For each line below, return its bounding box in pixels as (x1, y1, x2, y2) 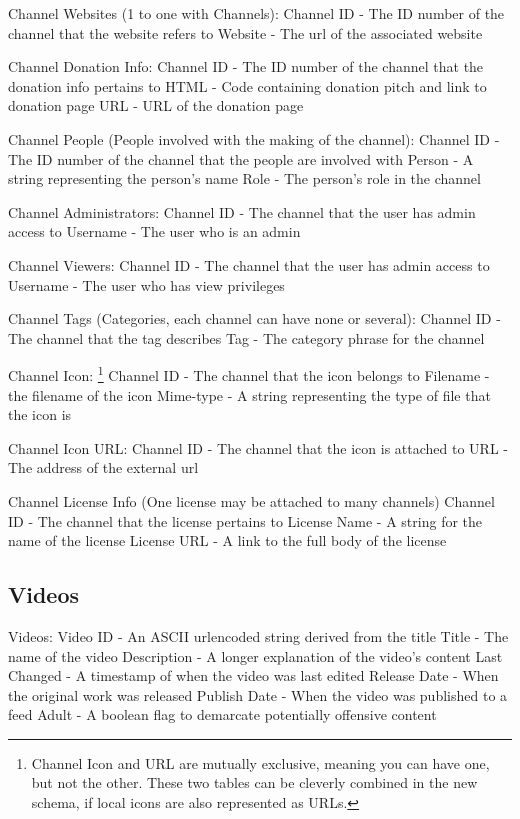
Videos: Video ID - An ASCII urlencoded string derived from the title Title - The (8, 625, 509, 646)
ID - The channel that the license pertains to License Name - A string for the (8, 510, 483, 531)
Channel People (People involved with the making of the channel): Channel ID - (8, 128, 500, 149)
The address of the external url (8, 457, 199, 478)
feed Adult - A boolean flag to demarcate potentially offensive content (8, 704, 437, 725)
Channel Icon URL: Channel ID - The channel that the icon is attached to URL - (8, 437, 508, 458)
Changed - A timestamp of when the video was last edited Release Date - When (8, 665, 499, 686)
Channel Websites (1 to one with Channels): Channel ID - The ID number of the (8, 3, 505, 23)
